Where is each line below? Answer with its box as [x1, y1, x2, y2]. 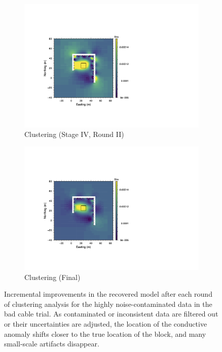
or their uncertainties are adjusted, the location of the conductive [4, 318, 207, 329]
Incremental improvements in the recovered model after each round [4, 289, 212, 299]
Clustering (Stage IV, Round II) [24, 129, 124, 139]
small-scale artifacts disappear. [4, 338, 99, 349]
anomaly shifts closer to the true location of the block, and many [4, 328, 206, 339]
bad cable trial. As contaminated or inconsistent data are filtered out [4, 308, 218, 319]
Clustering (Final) [24, 271, 81, 282]
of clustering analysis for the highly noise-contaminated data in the [4, 298, 212, 309]
